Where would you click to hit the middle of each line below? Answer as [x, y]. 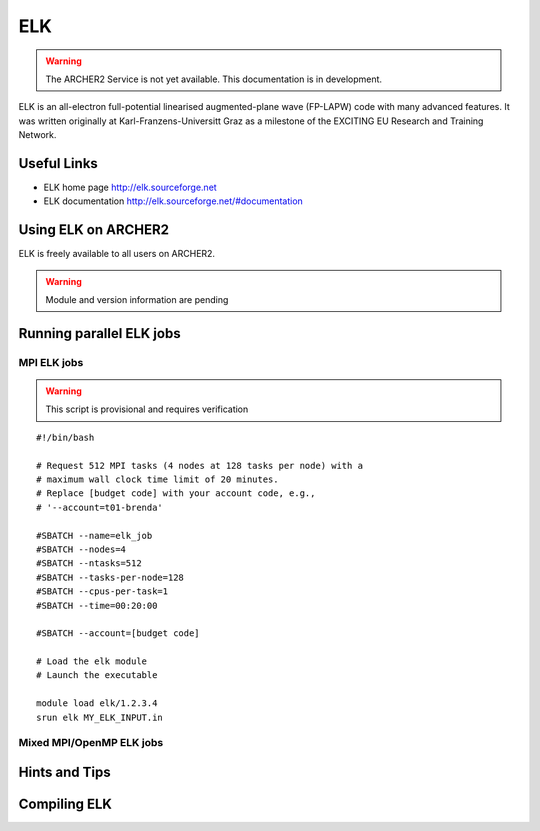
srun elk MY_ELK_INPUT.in [100, 717]
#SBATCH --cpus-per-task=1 [102, 591]
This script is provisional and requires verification [147, 409]
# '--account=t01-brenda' [100, 507]
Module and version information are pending [137, 300]
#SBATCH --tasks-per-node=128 [110, 577]
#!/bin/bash [65, 437]
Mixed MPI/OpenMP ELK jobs [91, 743]
